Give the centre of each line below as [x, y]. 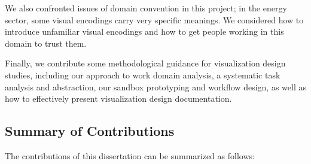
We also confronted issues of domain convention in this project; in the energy [146, 8]
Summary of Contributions [90, 131]
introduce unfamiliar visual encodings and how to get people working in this [144, 31]
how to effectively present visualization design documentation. [118, 98]
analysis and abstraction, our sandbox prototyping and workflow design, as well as [155, 86]
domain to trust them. [46, 43]
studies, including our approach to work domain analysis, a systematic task [143, 75]
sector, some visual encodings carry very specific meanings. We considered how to [154, 19]
